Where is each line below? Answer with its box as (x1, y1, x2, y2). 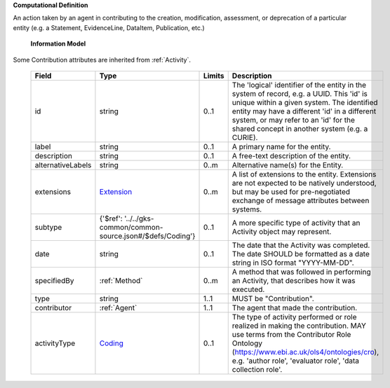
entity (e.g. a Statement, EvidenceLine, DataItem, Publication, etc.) (13, 23, 205, 32)
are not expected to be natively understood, (231, 178, 377, 188)
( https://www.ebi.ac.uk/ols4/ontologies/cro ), (231, 347, 379, 356)
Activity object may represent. (231, 226, 332, 236)
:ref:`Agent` (99, 303, 137, 312)
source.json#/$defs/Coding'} (99, 231, 196, 241)
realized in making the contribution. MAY (231, 321, 366, 331)
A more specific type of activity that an (231, 218, 361, 228)
